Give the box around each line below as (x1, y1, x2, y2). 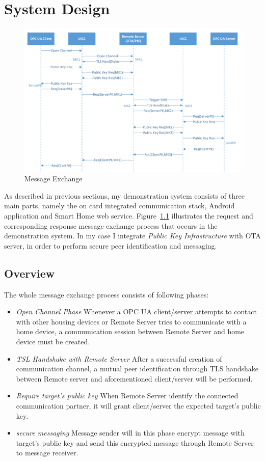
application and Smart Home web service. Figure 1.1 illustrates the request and (4, 210, 253, 221)
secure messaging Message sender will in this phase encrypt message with (16, 427, 245, 438)
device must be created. (16, 336, 90, 347)
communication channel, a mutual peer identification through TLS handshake (16, 363, 259, 374)
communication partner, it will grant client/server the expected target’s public (16, 400, 261, 411)
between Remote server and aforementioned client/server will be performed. (16, 373, 253, 384)
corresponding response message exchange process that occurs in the (4, 220, 218, 231)
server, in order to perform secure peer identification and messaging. (4, 240, 217, 251)
